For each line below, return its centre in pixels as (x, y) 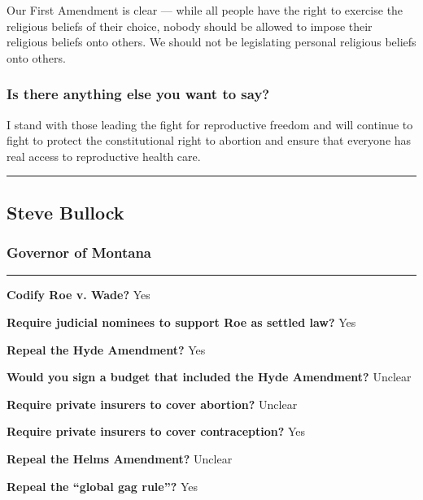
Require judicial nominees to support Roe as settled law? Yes (181, 322)
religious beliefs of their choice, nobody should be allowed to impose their (190, 26)
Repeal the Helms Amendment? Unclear (120, 458)
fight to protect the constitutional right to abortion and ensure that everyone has (209, 140)
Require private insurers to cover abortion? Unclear (152, 404)
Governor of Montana (79, 252)
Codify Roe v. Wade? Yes (78, 295)
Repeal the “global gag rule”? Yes (102, 486)
